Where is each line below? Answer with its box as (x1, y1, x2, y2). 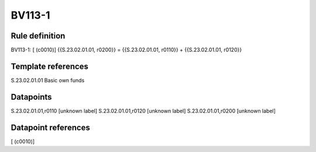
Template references (11, 61, 89, 71)
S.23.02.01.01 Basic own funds (11, 76, 85, 84)
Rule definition (11, 31, 66, 41)
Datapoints (11, 92, 52, 102)
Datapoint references (11, 122, 91, 132)
